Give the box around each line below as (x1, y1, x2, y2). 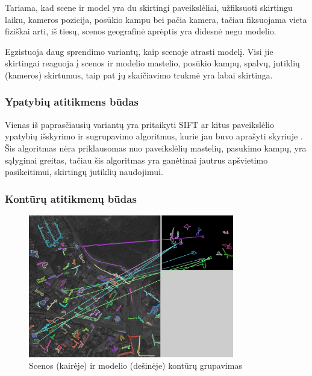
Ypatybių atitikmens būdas (5, 94, 139, 109)
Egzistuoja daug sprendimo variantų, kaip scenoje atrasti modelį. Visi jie (5, 45, 273, 57)
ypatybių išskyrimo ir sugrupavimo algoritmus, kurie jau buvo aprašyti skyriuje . (5, 130, 303, 142)
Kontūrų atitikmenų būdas (5, 191, 137, 206)
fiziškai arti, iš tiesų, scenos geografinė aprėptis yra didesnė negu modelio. (5, 25, 276, 37)
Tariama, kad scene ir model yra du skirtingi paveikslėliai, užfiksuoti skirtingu (5, 1, 293, 13)
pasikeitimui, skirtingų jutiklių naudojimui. (5, 165, 163, 178)
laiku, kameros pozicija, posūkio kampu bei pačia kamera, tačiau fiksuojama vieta (5, 13, 307, 25)
